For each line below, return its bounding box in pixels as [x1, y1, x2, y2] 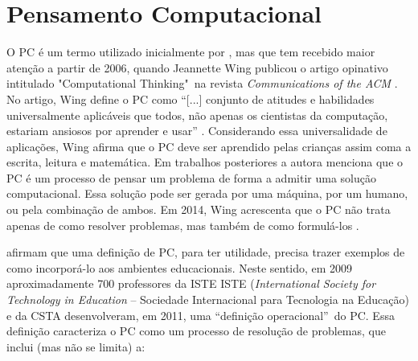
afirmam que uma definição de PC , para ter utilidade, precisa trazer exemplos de [6, 244, 405, 260]
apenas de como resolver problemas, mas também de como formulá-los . [6, 216, 359, 233]
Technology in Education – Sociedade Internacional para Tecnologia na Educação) [6, 291, 409, 308]
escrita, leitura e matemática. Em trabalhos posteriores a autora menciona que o [6, 154, 404, 170]
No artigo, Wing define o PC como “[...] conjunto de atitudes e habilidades [6, 90, 375, 107]
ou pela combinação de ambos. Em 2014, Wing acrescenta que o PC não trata [6, 201, 391, 218]
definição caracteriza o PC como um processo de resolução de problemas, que [6, 322, 386, 339]
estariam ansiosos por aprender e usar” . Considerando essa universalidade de [6, 122, 387, 139]
